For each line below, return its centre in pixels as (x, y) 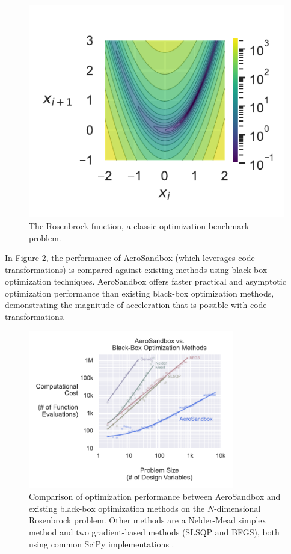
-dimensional (237, 508)
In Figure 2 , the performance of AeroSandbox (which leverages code (130, 258)
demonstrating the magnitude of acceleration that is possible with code (136, 305)
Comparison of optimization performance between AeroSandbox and (155, 497)
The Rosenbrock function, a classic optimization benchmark (139, 225)
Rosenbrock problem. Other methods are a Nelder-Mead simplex (148, 520)
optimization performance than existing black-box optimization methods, (139, 293)
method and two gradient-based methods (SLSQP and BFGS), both (154, 531)
